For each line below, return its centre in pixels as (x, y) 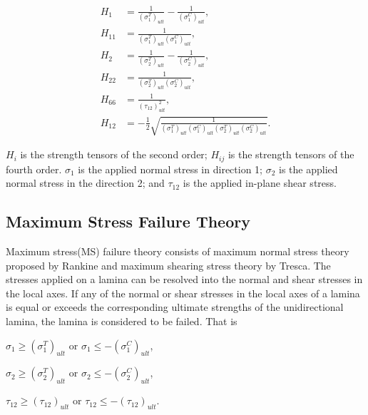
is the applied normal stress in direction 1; (170, 169)
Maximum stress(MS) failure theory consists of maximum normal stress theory (178, 251)
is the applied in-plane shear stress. (260, 183)
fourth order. (34, 169)
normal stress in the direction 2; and (85, 183)
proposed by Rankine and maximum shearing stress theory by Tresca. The (168, 265)
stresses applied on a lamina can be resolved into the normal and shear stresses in (184, 279)
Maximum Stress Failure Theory (128, 221)
